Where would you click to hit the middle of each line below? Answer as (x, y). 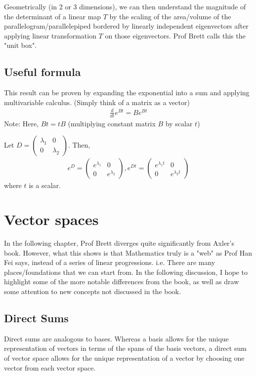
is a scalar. (45, 185)
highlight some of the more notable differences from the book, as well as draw (122, 282)
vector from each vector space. (50, 367)
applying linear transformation (50, 35)
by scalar (179, 123)
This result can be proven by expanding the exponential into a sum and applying (127, 93)
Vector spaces (51, 219)
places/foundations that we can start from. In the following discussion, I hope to (126, 272)
